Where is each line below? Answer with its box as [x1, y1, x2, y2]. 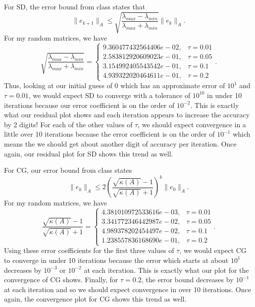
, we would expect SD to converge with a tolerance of [28, 90, 191, 100]
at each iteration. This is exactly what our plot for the [84, 264, 249, 275]
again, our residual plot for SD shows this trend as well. [4, 148, 173, 158]
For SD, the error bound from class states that [4, 1, 146, 11]
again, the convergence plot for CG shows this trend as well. [4, 294, 187, 304]
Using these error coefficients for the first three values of [4, 245, 174, 256]
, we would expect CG [179, 245, 247, 256]
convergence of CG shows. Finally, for [4, 274, 118, 285]
